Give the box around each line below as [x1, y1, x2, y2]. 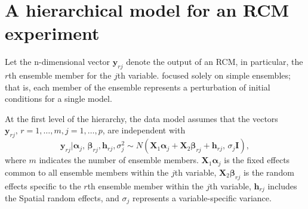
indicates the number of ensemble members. [39, 154, 199, 166]
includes [267, 179, 297, 192]
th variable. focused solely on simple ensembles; [117, 69, 291, 82]
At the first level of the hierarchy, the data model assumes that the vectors [5, 112, 278, 124]
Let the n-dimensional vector [5, 55, 110, 68]
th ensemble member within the [87, 179, 204, 192]
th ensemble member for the [8, 69, 112, 82]
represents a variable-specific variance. [133, 191, 272, 204]
